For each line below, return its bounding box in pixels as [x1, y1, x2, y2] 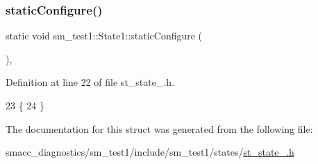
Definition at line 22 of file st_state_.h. [6, 75, 175, 89]
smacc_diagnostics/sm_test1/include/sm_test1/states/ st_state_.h [6, 145, 294, 159]
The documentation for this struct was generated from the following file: [6, 121, 313, 136]
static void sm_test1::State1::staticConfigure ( [6, 28, 203, 43]
